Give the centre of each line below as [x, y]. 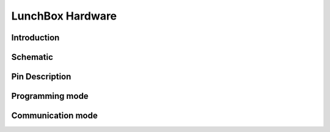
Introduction [35, 38]
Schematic [32, 57]
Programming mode [50, 96]
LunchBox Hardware [64, 16]
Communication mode [54, 116]
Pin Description [41, 77]
